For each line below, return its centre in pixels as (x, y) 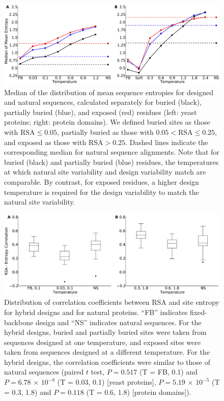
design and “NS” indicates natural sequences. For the (118, 322)
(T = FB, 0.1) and (168, 372)
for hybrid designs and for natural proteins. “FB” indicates (96, 312)
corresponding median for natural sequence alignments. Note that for (112, 152)
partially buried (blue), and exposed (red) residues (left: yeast (101, 112)
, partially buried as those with (105, 132)
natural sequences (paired (44, 372)
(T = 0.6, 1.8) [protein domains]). (139, 392)
